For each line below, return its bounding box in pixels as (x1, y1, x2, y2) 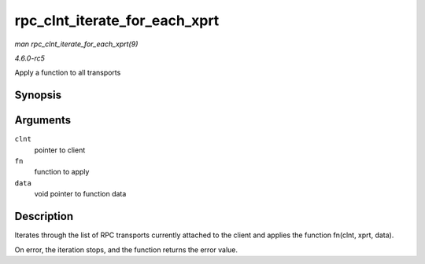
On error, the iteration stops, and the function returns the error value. (14, 244, 238, 255)
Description (14, 210, 74, 223)
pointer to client (34, 145, 86, 155)
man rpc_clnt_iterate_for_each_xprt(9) (14, 39, 139, 49)
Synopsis (14, 89, 62, 102)
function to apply (34, 167, 90, 177)
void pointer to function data (34, 189, 127, 199)
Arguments (14, 114, 72, 127)
